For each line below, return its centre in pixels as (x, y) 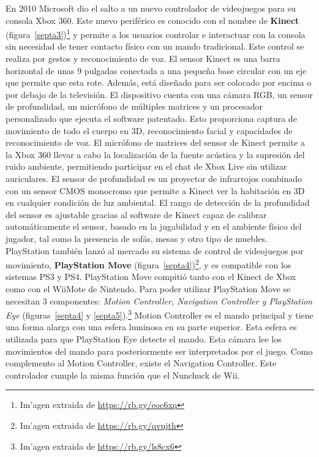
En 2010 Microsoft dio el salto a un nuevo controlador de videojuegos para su (151, 8)
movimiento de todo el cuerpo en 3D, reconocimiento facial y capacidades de (149, 130)
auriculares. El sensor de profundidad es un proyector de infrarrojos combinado (154, 178)
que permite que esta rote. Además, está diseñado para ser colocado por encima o (159, 82)
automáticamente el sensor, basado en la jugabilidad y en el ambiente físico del (154, 226)
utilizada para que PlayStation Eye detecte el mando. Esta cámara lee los (144, 339)
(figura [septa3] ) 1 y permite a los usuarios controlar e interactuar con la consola (156, 33)
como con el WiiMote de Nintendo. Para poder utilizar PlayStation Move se (148, 288)
